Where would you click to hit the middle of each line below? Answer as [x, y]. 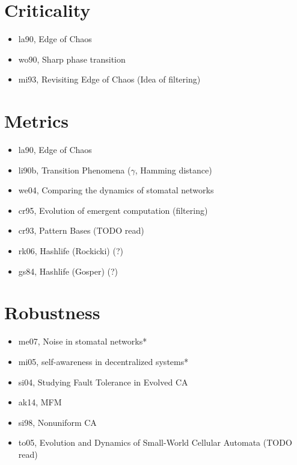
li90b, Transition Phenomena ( [75, 170]
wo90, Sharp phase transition [72, 59]
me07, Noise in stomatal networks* [83, 341]
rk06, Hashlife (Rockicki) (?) [71, 251]
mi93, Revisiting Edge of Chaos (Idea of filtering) [109, 79]
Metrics [37, 121]
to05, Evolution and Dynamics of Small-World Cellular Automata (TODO [155, 442]
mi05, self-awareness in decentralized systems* [103, 361]
